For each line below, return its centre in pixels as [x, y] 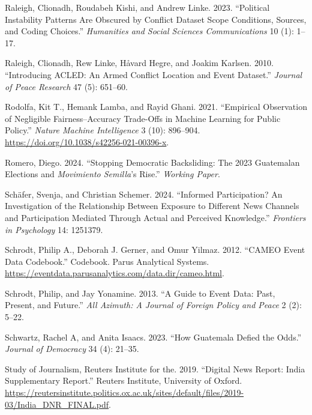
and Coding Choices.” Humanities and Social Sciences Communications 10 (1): [149, 31]
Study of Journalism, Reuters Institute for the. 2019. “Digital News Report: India [155, 368]
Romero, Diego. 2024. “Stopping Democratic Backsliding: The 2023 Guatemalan [152, 162]
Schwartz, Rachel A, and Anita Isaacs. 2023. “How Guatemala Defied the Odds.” [153, 337]
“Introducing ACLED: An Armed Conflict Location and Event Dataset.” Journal [154, 74]
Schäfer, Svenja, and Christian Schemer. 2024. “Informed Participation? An [144, 194]
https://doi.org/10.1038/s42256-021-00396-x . [87, 141]
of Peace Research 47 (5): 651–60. [67, 86]
